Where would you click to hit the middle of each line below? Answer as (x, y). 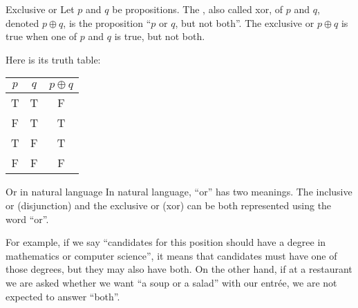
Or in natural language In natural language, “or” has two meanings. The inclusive (179, 192)
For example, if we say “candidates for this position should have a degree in (166, 242)
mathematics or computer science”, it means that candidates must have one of (171, 255)
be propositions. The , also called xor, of (198, 9)
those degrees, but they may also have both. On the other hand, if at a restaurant (179, 269)
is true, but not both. (160, 36)
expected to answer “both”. (63, 296)
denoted (22, 22)
